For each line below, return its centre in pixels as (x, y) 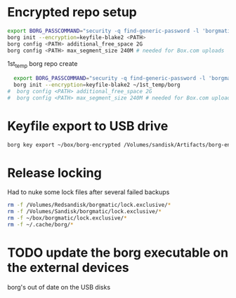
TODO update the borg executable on (118, 253)
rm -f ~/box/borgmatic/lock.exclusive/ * (67, 218)
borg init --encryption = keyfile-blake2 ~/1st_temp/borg (97, 85)
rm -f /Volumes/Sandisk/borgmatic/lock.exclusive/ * (84, 212)
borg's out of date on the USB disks (59, 287)
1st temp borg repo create (42, 65)
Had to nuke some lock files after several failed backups (88, 192)
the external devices (68, 268)
